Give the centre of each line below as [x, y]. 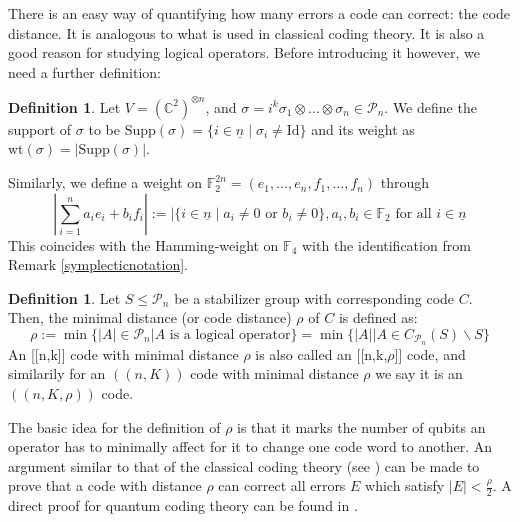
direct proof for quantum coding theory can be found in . [183, 505]
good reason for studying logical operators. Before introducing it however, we [244, 52]
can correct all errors [282, 485]
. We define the [430, 106]
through [405, 182]
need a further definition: [84, 71]
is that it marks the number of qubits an [361, 426]
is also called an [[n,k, [321, 353]
